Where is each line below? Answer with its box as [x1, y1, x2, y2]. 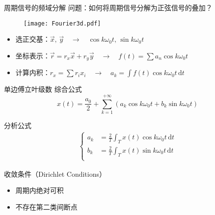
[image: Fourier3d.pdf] [24, 20, 101, 27]
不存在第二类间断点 [15, 202, 78, 212]
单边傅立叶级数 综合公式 [4, 84, 82, 94]
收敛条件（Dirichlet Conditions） [4, 168, 106, 179]
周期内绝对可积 [15, 185, 64, 195]
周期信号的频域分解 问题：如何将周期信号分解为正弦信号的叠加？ [4, 2, 213, 12]
